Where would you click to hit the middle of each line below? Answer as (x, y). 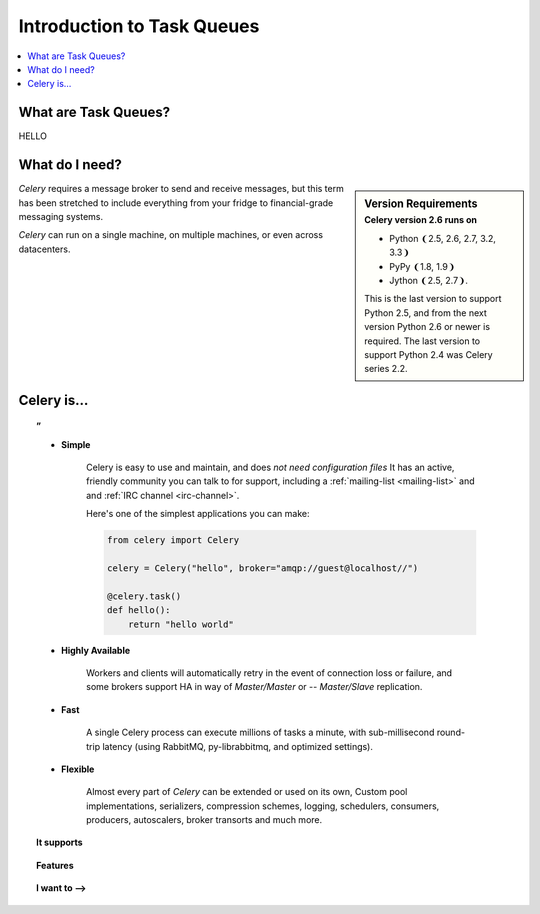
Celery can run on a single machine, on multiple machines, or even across (171, 235)
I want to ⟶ (61, 888)
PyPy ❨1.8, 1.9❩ (422, 266)
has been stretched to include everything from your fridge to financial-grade (176, 202)
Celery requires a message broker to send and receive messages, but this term (181, 189)
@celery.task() (144, 596)
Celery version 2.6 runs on (421, 220)
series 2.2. (386, 369)
